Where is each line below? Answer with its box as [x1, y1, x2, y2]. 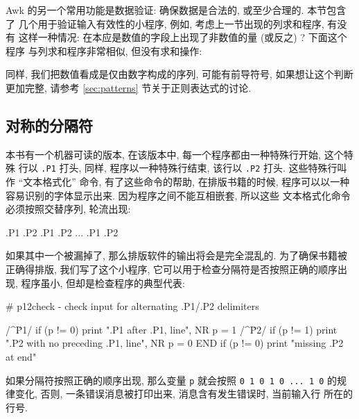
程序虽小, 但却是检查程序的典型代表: [21, 275, 185, 290]
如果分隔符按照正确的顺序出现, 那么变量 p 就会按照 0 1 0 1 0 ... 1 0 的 [6, 372, 338, 387]
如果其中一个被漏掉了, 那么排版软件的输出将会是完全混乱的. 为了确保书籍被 [6, 248, 348, 263]
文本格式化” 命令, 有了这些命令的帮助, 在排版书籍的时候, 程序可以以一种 [23, 174, 350, 189]
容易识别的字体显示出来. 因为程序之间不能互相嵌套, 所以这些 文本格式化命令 [6, 188, 351, 202]
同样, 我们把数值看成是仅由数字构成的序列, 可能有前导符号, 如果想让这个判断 [6, 67, 353, 81]
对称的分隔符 [6, 114, 93, 135]
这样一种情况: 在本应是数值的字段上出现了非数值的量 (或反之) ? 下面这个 [18, 30, 347, 44]
